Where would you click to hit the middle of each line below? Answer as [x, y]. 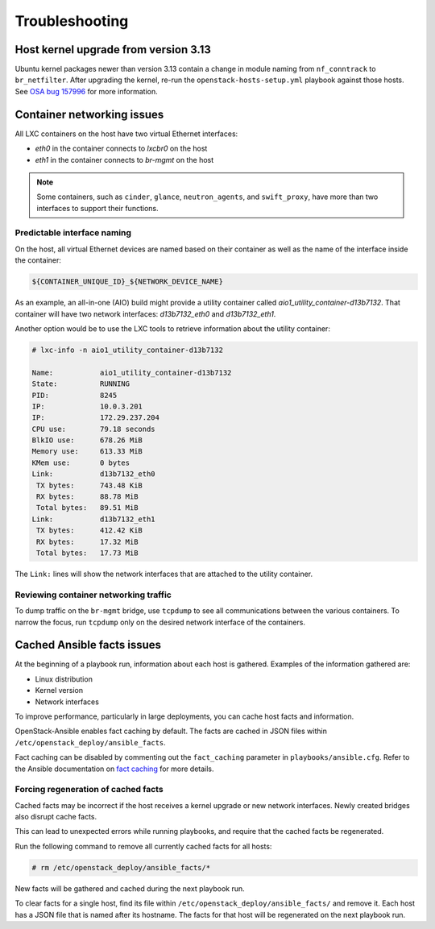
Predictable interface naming [73, 233]
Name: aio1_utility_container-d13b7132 [132, 372]
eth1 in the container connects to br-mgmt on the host [124, 160]
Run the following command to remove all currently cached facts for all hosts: [143, 846]
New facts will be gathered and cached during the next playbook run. [130, 888]
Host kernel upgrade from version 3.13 [113, 50]
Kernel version [59, 691]
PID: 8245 [75, 395]
